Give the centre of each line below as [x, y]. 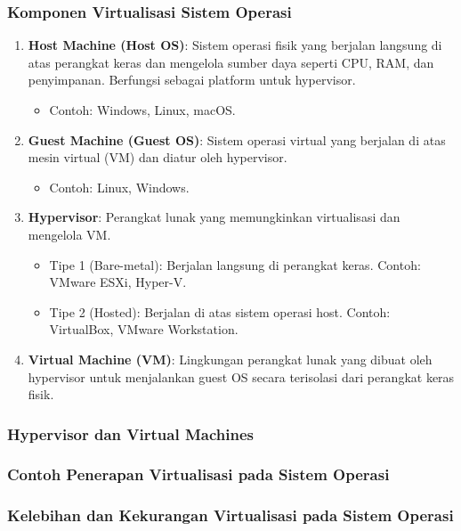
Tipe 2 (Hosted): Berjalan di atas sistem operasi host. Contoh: [220, 311]
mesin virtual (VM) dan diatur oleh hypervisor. [158, 157]
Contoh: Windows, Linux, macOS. [142, 110]
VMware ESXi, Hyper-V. [118, 282]
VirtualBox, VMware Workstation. [144, 329]
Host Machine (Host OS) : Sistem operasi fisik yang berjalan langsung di [235, 45]
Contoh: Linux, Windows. [119, 187]
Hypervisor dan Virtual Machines [130, 433]
